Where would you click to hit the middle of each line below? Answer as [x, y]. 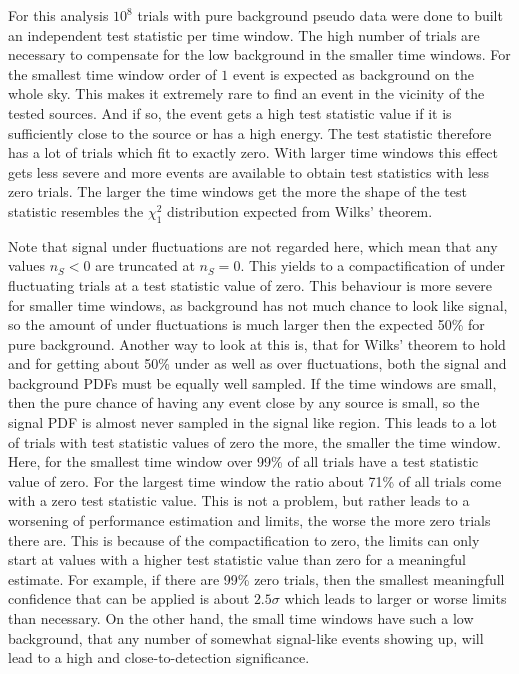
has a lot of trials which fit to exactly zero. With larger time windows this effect [253, 152]
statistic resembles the [76, 210]
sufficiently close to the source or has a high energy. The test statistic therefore [250, 132]
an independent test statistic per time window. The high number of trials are [244, 34]
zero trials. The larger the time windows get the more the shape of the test [237, 191]
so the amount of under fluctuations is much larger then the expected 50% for [246, 324]
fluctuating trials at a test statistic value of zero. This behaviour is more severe [250, 284]
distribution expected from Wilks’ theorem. [300, 210]
